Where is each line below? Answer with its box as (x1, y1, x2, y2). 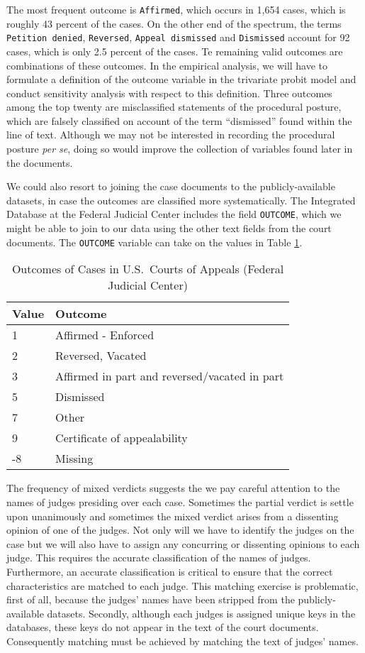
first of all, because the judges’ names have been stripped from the (6, 592, 295, 607)
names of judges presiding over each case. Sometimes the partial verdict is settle (6, 494, 354, 509)
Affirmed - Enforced (55, 326, 155, 344)
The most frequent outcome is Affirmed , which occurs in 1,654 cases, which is (6, 2, 346, 16)
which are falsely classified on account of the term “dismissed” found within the (6, 113, 352, 128)
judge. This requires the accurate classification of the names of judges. (6, 550, 311, 565)
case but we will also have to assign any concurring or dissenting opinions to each (6, 536, 360, 551)
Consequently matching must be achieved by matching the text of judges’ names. (6, 633, 359, 648)
